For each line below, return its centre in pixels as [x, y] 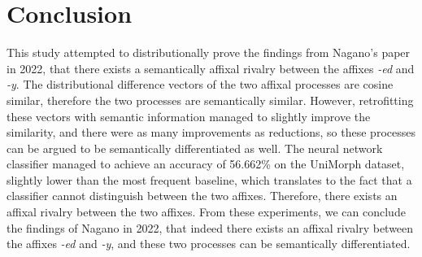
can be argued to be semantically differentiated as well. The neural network [195, 148]
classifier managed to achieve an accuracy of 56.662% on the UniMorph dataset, [206, 164]
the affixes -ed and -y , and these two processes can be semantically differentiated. [209, 244]
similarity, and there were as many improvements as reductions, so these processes [211, 132]
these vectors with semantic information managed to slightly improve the [189, 116]
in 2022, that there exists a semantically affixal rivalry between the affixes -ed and [211, 68]
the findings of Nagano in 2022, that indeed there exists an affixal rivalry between [210, 227]
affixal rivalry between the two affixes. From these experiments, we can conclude [206, 212]
